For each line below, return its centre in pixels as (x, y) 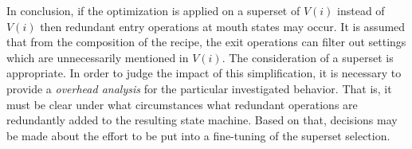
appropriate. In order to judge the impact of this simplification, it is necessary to (204, 73)
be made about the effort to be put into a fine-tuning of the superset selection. (198, 135)
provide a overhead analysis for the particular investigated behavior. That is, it (199, 88)
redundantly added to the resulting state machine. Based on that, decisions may (202, 120)
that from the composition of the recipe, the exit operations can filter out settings (206, 42)
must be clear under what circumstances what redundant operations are (182, 104)
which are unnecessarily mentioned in (98, 57)
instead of (361, 10)
